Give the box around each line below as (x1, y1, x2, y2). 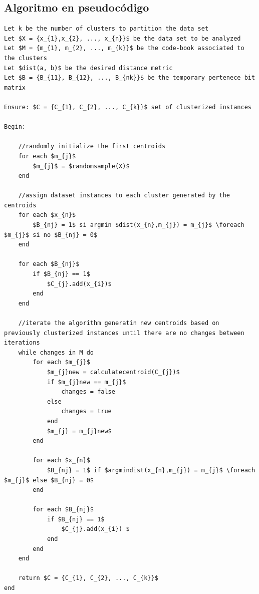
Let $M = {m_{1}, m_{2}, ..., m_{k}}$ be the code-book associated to (4, 45, 244, 52)
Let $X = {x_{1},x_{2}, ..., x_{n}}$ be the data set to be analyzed (4, 35, 241, 42)
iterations (4, 339, 40, 347)
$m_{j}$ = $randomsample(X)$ (33, 162, 130, 170)
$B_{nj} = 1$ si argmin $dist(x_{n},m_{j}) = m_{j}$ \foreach (33, 221, 244, 229)
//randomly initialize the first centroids (18, 143, 166, 150)
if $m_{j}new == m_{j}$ (47, 378, 126, 386)
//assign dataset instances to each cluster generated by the (18, 192, 230, 199)
